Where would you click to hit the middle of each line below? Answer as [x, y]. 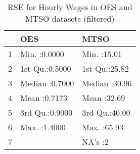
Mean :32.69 [104, 98]
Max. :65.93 [103, 127]
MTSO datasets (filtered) [70, 18]
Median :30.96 [107, 83]
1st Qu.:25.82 [105, 68]
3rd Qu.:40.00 [106, 112]
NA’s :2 [95, 142]
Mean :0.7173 [44, 98]
